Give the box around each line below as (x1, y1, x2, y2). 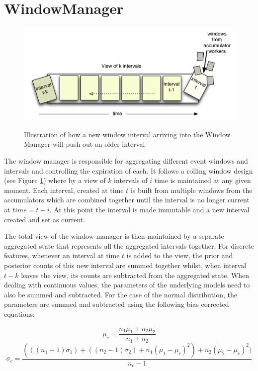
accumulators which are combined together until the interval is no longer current (4, 194, 250, 205)
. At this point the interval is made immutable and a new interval (49, 204, 250, 215)
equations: (4, 308, 35, 319)
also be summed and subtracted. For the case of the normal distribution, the (4, 289, 237, 299)
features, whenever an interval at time (4, 250, 120, 261)
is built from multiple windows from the (130, 185, 253, 195)
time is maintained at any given (154, 175, 251, 185)
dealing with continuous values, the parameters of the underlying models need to (4, 279, 250, 290)
